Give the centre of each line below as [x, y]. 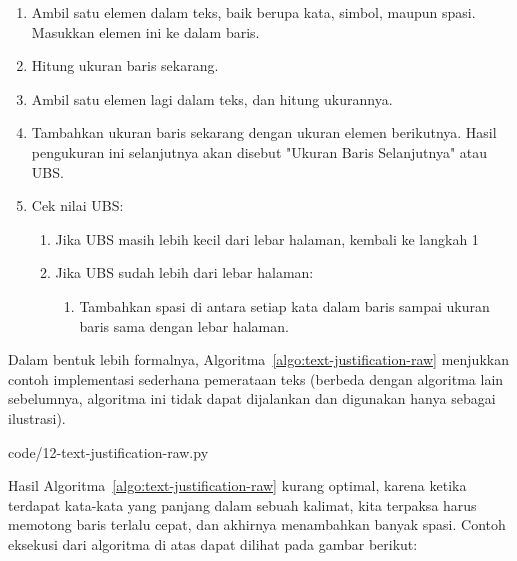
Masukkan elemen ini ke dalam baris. [145, 31]
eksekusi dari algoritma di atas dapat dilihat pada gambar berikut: [213, 543]
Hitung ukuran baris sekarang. [125, 65]
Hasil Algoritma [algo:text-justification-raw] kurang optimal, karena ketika [237, 485]
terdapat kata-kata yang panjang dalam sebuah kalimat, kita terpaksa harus [242, 504]
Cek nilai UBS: [77, 205]
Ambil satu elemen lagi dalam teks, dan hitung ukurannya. [212, 98]
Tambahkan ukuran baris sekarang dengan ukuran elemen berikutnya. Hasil [264, 132]
